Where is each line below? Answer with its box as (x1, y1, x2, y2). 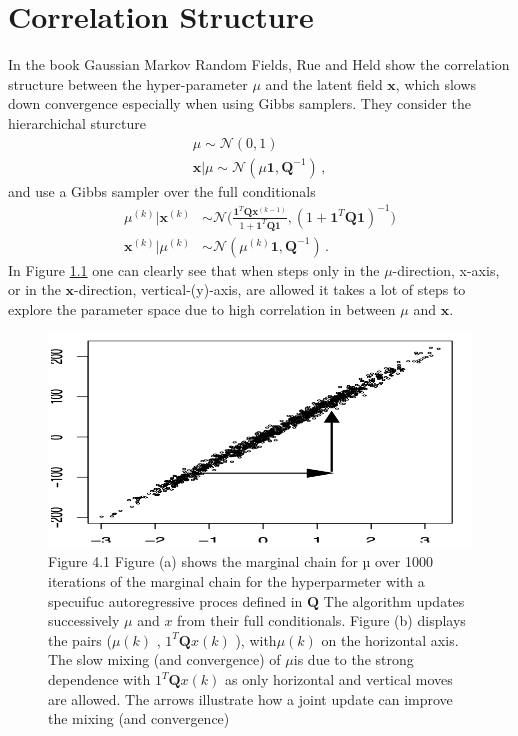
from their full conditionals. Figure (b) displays (177, 610, 466, 631)
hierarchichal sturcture (8, 112, 146, 133)
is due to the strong (293, 649, 414, 670)
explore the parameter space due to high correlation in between (8, 298, 396, 319)
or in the (8, 279, 61, 300)
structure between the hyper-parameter (8, 73, 248, 94)
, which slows (395, 73, 477, 94)
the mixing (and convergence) (48, 708, 230, 729)
